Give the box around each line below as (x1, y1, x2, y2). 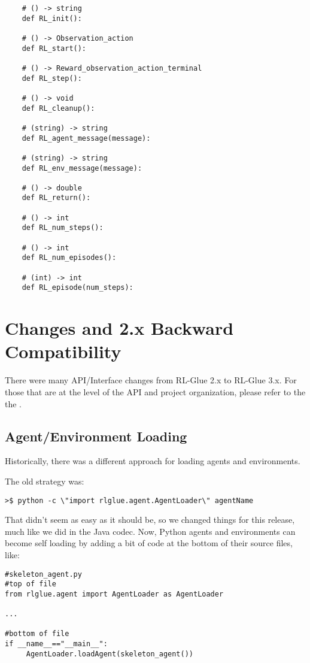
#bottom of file (5, 629, 69, 638)
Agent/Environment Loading (5, 426, 187, 445)
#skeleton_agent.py (5, 570, 82, 579)
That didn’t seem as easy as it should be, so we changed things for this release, (5, 513, 295, 526)
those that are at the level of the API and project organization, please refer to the (5, 385, 306, 398)
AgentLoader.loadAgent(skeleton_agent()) (26, 649, 193, 658)
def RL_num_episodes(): (22, 253, 117, 262)
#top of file (5, 580, 56, 589)
